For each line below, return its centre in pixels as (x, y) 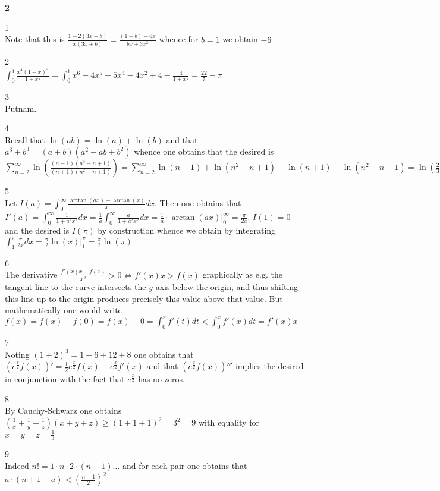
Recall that (25, 139)
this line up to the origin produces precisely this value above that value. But (144, 298)
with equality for (229, 422)
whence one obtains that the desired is (204, 151)
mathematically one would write (63, 310)
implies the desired (269, 366)
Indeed (17, 465)
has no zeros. (161, 379)
